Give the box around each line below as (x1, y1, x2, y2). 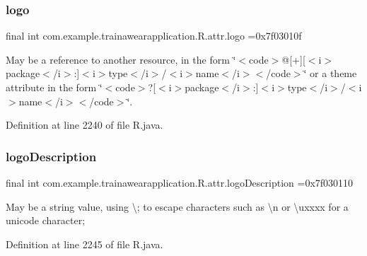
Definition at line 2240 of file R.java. (6, 117, 163, 132)
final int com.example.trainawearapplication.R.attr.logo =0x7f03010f (6, 28, 302, 43)
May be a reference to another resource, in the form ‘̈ (6, 52, 236, 66)
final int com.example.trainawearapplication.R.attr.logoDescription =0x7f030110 (6, 175, 354, 190)
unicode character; (6, 213, 86, 228)
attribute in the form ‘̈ (6, 80, 103, 94)
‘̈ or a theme (303, 66, 357, 81)
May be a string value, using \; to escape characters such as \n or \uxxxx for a (6, 199, 349, 214)
